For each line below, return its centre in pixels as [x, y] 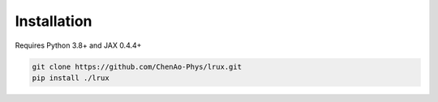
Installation [54, 21]
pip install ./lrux [71, 78]
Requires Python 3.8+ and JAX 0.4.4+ [78, 45]
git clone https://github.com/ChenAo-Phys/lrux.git [137, 66]
